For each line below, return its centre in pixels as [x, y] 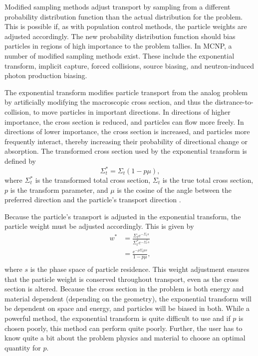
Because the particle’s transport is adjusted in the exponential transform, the [123, 216]
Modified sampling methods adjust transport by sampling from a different [118, 7]
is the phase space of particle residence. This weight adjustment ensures [140, 269]
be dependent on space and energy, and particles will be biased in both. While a [127, 308]
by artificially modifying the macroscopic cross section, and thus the [109, 102]
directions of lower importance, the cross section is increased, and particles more [127, 131]
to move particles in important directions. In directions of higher [132, 111]
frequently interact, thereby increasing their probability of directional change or [126, 141]
